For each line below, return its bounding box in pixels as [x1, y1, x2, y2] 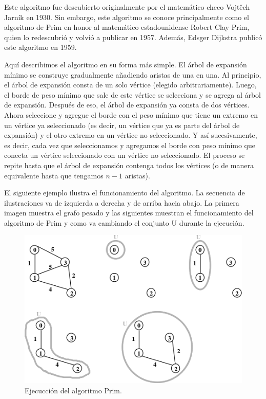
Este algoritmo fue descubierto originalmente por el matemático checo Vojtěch [4, 2, 250, 12]
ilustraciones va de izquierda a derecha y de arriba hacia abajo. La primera [4, 197, 239, 208]
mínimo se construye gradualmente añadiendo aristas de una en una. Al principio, [4, 69, 261, 80]
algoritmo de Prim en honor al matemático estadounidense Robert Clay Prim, [4, 22, 250, 32]
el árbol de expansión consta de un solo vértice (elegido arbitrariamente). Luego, [4, 79, 257, 90]
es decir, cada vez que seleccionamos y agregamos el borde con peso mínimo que [4, 139, 256, 150]
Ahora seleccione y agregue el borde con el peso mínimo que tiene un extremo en [4, 109, 258, 120]
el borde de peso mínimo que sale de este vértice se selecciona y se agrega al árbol [4, 89, 261, 100]
